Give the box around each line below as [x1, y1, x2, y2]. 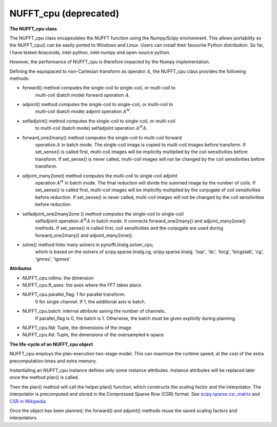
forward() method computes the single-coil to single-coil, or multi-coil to [22, 85, 175, 91]
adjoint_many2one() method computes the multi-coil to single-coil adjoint [22, 172, 178, 179]
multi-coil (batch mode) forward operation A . [35, 92, 130, 98]
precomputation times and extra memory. [9, 358, 97, 364]
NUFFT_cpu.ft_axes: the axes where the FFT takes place [22, 282, 141, 288]
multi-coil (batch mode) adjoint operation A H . [35, 108, 131, 115]
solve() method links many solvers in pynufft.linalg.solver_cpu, [22, 241, 154, 248]
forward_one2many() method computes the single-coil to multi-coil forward [22, 134, 182, 140]
